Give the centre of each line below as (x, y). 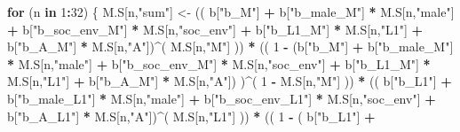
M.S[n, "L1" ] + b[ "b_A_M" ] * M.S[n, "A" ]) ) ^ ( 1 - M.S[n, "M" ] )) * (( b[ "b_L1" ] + (230, 81)
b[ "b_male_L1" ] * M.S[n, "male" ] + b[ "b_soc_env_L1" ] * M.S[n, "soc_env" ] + (222, 98)
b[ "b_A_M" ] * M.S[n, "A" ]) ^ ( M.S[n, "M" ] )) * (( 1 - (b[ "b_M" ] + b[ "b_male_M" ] (230, 47)
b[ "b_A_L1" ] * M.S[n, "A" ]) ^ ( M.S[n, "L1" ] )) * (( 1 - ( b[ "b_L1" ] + (191, 116)
